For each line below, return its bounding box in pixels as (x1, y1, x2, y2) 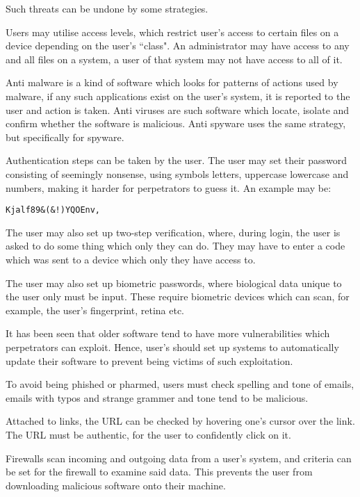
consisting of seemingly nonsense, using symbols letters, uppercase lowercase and (6, 166, 349, 181)
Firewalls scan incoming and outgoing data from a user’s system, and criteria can (6, 450, 352, 465)
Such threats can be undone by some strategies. (6, 1, 208, 15)
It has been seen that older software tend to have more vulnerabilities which (6, 326, 330, 341)
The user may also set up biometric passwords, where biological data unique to (6, 275, 342, 290)
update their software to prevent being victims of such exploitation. (6, 353, 293, 368)
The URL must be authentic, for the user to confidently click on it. (6, 427, 291, 441)
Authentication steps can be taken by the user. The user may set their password (6, 153, 347, 168)
